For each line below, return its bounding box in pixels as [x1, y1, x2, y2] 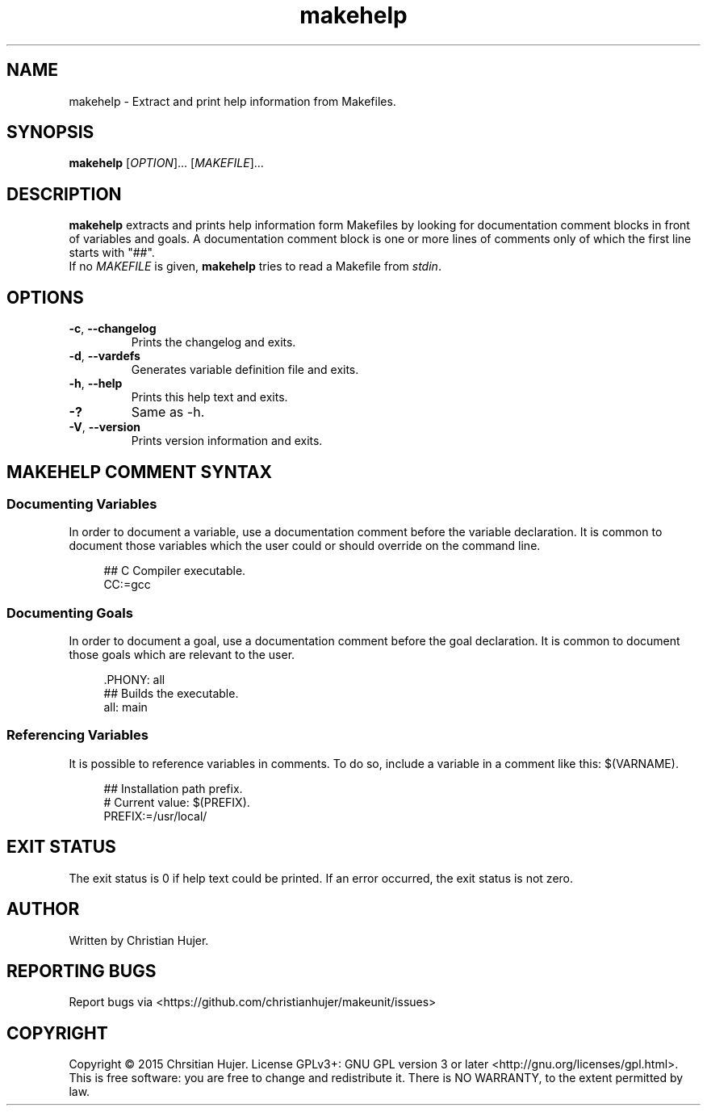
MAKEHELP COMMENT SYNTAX [6, 461, 273, 482]
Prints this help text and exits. [131, 390, 288, 405]
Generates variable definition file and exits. [131, 363, 359, 377]
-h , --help [69, 376, 123, 391]
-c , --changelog [69, 321, 157, 336]
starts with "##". [69, 245, 155, 260]
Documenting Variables [6, 495, 157, 512]
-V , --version [69, 420, 140, 434]
